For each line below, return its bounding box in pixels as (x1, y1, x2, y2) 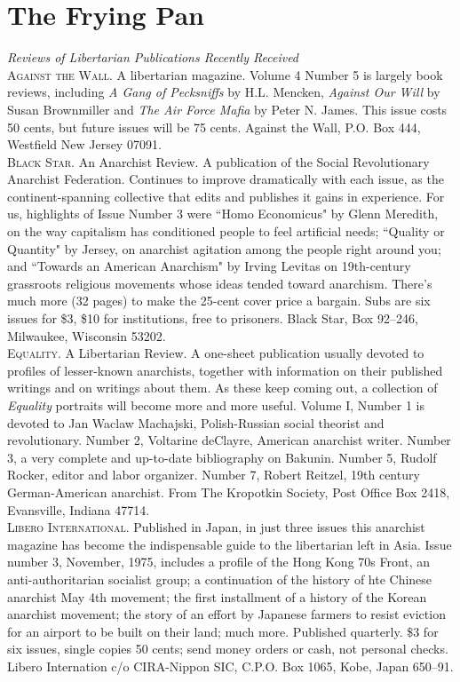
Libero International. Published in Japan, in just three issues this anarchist (7, 518, 425, 536)
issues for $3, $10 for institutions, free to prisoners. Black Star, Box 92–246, (7, 309, 418, 328)
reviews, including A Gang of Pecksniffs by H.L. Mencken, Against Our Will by (7, 83, 440, 101)
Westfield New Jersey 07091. (7, 135, 162, 154)
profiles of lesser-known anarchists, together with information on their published (7, 361, 443, 379)
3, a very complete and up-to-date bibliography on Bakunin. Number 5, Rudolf (7, 448, 437, 466)
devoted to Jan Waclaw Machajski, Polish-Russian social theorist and (7, 413, 385, 432)
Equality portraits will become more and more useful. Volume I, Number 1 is (7, 396, 424, 414)
